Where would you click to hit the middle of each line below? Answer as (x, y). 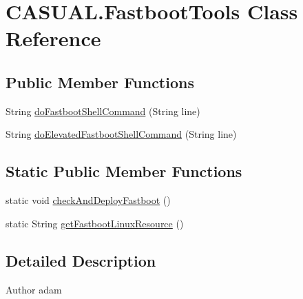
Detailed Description (81, 260)
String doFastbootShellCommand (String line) (103, 111)
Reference (53, 38)
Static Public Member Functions (124, 171)
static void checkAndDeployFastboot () (88, 200)
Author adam (34, 289)
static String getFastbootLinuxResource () (95, 223)
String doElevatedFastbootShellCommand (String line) (121, 134)
